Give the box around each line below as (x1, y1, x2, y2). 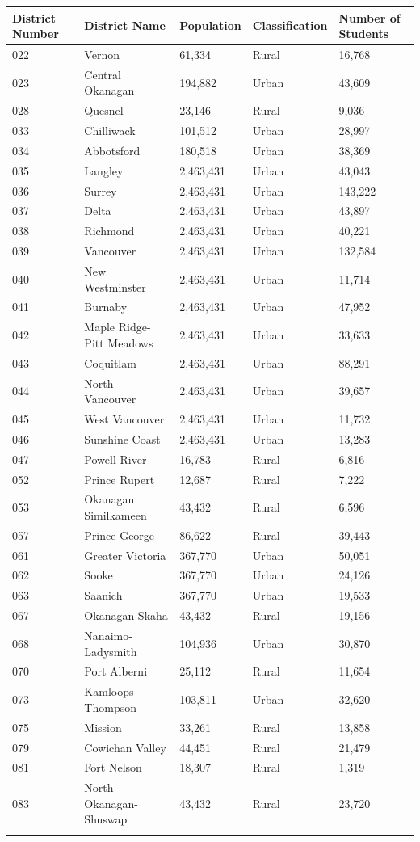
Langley (84, 162, 124, 179)
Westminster (84, 278, 146, 295)
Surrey (84, 182, 117, 199)
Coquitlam (84, 354, 136, 371)
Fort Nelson (84, 759, 142, 776)
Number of (338, 9, 401, 26)
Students (338, 25, 388, 42)
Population (179, 17, 241, 34)
